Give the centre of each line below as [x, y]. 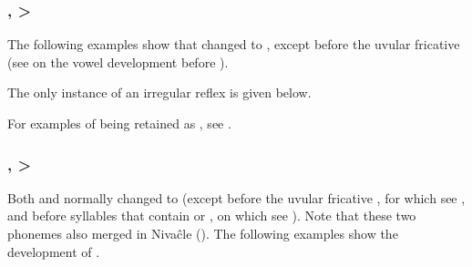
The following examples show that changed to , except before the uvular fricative [234, 44]
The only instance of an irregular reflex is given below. [159, 92]
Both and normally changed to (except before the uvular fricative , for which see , [236, 197]
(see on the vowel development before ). [118, 62]
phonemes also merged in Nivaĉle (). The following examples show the [203, 233]
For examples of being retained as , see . [119, 123]
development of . [54, 251]
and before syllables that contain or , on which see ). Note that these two [212, 216]
